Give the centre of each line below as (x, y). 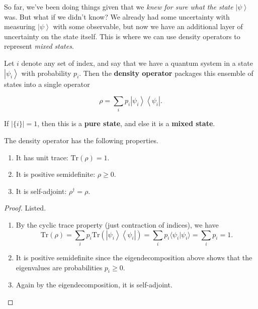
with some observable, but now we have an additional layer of (148, 26)
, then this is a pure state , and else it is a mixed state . (126, 123)
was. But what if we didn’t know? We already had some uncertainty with (117, 16)
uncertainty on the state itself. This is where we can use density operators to (122, 36)
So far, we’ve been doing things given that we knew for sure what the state (119, 7)
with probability (46, 73)
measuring (20, 26)
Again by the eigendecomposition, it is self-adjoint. (94, 285)
